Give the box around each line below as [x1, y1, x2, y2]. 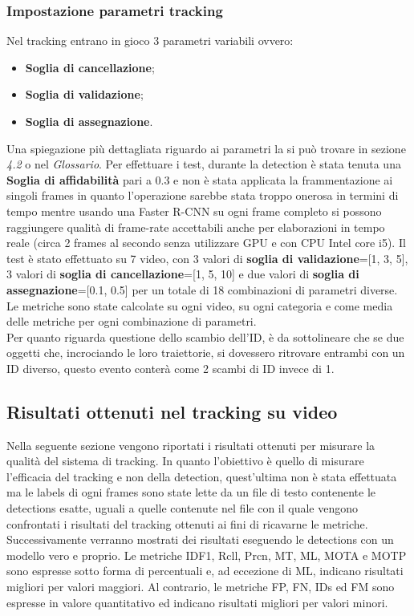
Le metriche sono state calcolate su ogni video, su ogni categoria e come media [6, 297, 393, 314]
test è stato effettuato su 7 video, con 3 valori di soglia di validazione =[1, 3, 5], [6, 249, 408, 266]
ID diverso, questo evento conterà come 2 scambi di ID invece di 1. [6, 359, 335, 376]
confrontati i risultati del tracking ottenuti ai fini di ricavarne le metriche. [6, 515, 368, 532]
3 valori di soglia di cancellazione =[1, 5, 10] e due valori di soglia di [6, 265, 359, 282]
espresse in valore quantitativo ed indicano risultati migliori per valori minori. [6, 594, 388, 610]
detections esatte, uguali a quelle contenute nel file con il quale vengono [6, 500, 359, 517]
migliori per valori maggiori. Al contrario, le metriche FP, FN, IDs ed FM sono [6, 578, 395, 595]
